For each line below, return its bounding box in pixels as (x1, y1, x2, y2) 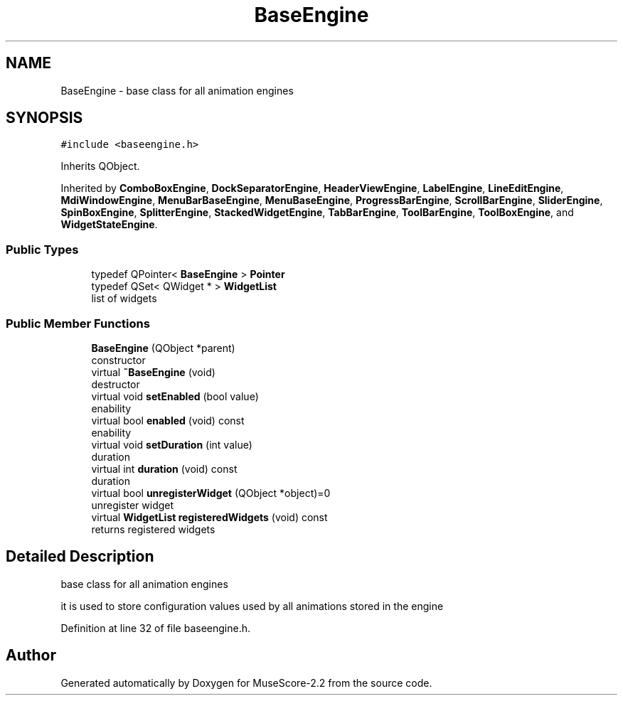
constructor (91, 353, 146, 366)
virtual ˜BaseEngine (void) (91, 365, 215, 378)
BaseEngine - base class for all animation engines (60, 84, 294, 97)
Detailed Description (6, 547, 154, 566)
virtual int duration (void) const (91, 462, 238, 475)
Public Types (6, 242, 79, 257)
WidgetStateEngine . (60, 218, 158, 231)
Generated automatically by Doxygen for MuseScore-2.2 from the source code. (60, 676, 432, 689)
